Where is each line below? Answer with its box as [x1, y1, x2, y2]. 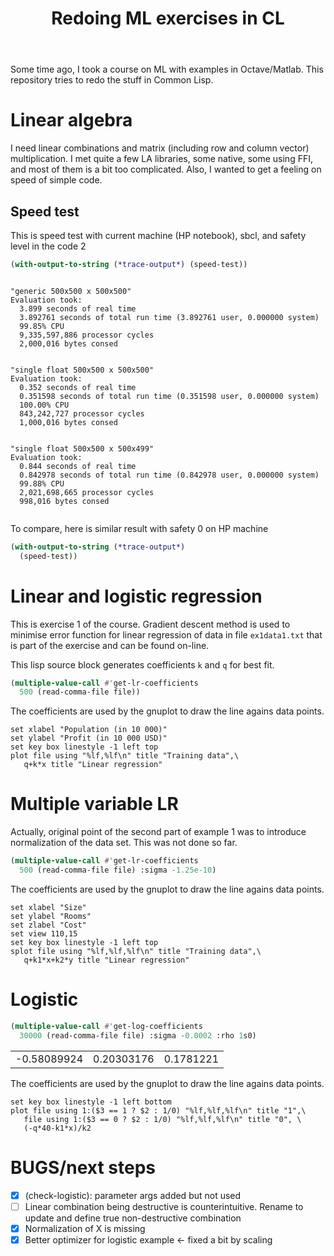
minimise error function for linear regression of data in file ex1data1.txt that [10, 628, 323, 641]
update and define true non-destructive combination [24, 1212, 242, 1224]
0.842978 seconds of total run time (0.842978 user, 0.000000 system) [19, 470, 320, 480]
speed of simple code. [10, 174, 103, 186]
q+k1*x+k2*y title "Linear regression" [23, 955, 190, 965]
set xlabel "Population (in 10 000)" [10, 725, 168, 735]
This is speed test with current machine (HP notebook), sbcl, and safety [10, 229, 307, 241]
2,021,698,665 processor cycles [19, 487, 155, 497]
